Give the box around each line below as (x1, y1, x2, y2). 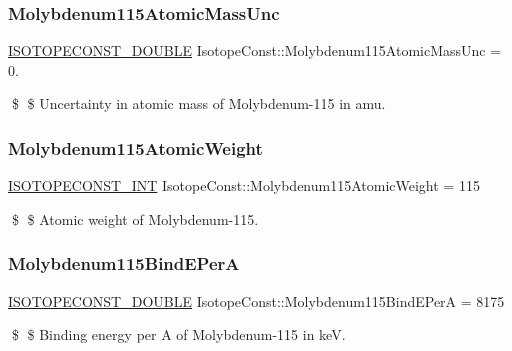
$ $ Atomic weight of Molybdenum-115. (11, 208, 259, 229)
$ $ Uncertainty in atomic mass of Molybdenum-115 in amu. (11, 93, 386, 114)
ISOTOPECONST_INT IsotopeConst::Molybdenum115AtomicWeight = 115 (8, 175, 480, 196)
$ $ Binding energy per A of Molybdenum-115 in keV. (11, 324, 346, 345)
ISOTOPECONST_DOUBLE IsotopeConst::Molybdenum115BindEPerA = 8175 (8, 290, 505, 311)
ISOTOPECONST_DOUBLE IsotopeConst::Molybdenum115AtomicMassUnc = (8, 40, 502, 61)
